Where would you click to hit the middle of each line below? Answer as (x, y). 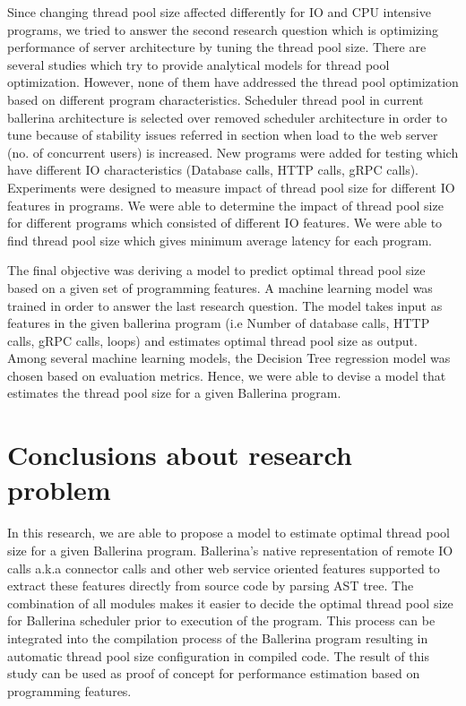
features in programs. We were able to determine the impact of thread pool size (225, 205)
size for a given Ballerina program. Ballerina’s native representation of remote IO (230, 550)
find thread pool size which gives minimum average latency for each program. (220, 240)
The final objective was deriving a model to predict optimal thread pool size (216, 270)
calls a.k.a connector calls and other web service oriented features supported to (224, 568)
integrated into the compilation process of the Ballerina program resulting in (218, 637)
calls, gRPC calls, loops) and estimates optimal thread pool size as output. (212, 340)
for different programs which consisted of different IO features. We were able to (225, 223)
